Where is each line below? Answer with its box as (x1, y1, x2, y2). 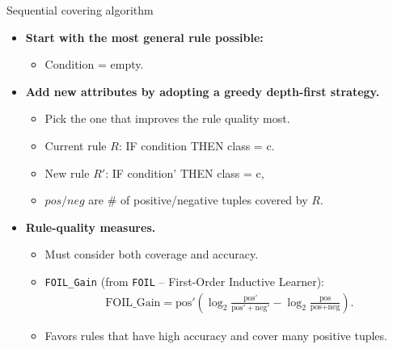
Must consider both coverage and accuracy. (44, 246, 259, 263)
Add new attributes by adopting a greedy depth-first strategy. (25, 82, 380, 99)
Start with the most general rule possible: (25, 28, 264, 45)
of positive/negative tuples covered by (120, 191, 308, 208)
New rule (44, 164, 90, 181)
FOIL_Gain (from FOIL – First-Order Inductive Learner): (44, 272, 325, 289)
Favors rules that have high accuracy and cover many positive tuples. (44, 326, 387, 343)
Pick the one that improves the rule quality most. (44, 110, 290, 127)
